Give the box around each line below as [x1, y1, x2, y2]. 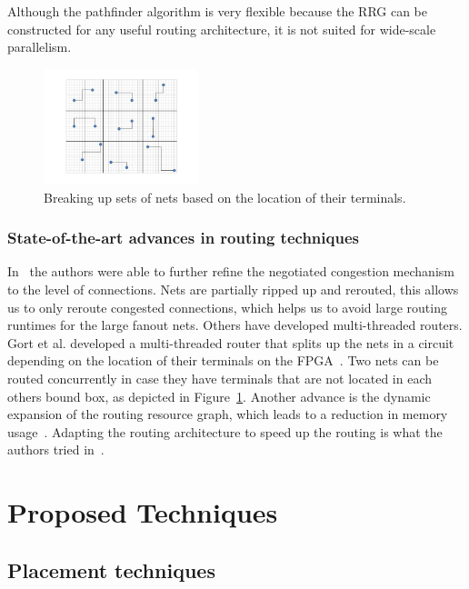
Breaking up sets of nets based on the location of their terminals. [44, 187, 406, 206]
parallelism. [7, 37, 72, 56]
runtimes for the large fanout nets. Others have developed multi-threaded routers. [7, 315, 463, 334]
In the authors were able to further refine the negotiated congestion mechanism [7, 262, 454, 281]
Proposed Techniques [7, 494, 278, 531]
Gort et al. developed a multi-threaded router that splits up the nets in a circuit [7, 333, 454, 352]
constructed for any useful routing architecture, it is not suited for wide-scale [7, 19, 436, 38]
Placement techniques [7, 555, 215, 584]
